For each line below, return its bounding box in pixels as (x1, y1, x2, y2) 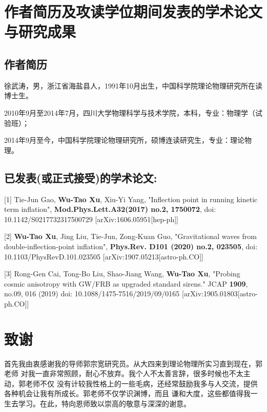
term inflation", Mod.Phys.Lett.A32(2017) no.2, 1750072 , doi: (4, 204, 216, 214)
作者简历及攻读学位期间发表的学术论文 (4, 1, 263, 22)
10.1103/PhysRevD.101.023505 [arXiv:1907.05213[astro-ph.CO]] (4, 251, 203, 262)
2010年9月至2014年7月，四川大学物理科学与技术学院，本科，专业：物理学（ (4, 107, 255, 118)
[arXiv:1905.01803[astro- (181, 288, 258, 299)
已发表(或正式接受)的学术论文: (4, 169, 157, 185)
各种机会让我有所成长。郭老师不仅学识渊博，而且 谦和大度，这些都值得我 (4, 388, 251, 399)
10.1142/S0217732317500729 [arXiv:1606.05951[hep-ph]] (4, 213, 178, 224)
